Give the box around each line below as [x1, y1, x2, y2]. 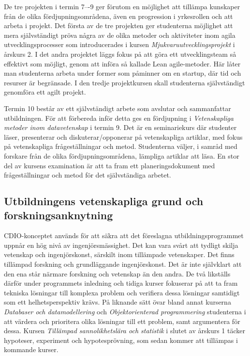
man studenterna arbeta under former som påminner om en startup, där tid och [4, 68, 241, 78]
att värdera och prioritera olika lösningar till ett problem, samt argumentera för [4, 316, 240, 326]
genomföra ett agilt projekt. [4, 87, 86, 97]
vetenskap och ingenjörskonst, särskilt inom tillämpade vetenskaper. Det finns [4, 249, 235, 259]
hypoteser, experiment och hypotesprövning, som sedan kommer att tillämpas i [4, 335, 238, 345]
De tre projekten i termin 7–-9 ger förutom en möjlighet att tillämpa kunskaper [4, 1, 240, 11]
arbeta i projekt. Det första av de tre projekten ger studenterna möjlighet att [4, 20, 233, 31]
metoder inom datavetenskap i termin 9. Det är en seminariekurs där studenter [4, 122, 237, 132]
